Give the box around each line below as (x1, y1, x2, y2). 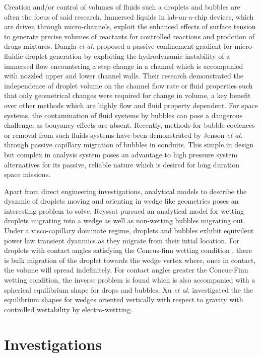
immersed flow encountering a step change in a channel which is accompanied (4, 60, 243, 71)
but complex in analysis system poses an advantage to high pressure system (4, 149, 238, 159)
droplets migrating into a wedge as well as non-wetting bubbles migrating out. (4, 215, 245, 226)
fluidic (4, 50, 23, 61)
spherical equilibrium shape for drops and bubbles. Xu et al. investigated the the (4, 284, 253, 295)
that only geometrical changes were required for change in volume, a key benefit (4, 90, 251, 101)
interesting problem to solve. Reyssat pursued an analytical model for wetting (4, 205, 244, 216)
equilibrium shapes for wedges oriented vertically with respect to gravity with (4, 294, 243, 305)
